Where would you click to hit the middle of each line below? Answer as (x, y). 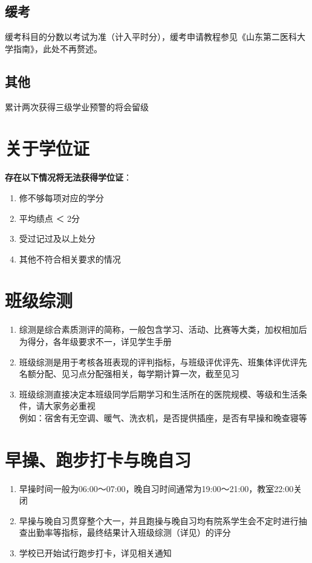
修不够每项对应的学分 (61, 197)
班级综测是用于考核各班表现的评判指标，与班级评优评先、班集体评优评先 (163, 361)
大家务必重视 (70, 406)
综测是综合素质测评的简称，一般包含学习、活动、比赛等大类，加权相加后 (163, 329)
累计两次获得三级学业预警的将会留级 (77, 106)
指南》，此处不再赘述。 (57, 48)
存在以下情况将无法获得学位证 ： (68, 177)
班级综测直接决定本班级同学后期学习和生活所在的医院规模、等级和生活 (159, 394)
